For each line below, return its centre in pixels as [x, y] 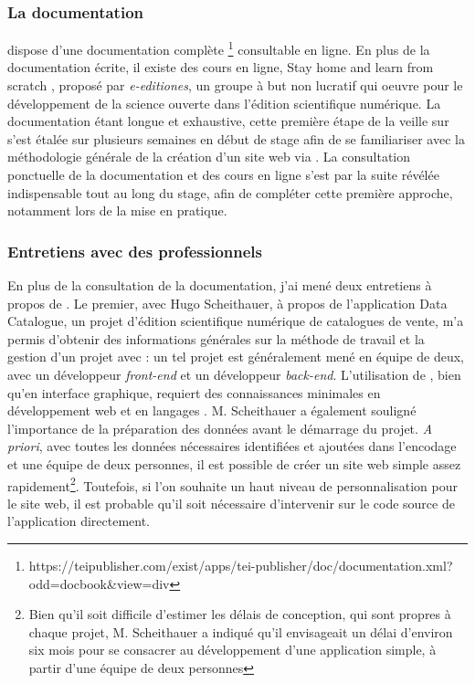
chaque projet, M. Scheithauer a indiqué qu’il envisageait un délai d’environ [241, 631]
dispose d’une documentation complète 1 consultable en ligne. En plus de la [219, 48]
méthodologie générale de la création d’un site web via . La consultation [209, 157]
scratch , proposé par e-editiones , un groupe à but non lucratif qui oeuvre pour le [235, 85]
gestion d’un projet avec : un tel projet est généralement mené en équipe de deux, [236, 357]
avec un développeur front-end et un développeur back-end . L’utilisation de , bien [234, 374]
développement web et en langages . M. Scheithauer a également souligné [212, 410]
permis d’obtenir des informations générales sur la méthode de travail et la [216, 338]
